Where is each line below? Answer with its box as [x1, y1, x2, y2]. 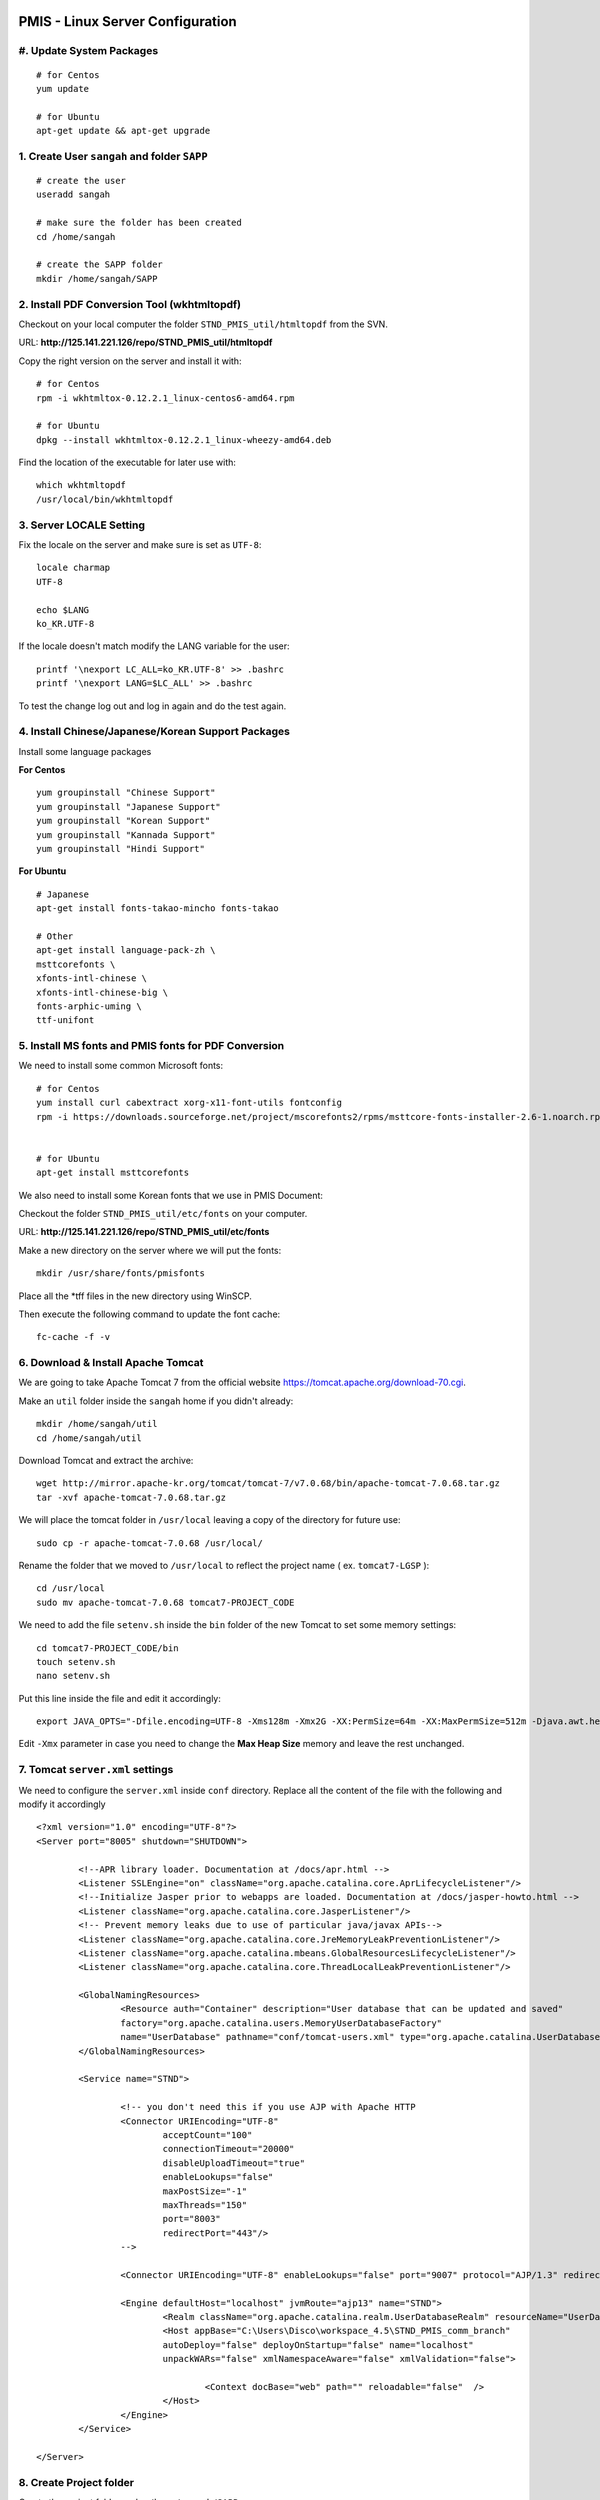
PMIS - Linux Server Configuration [18, 13, 237, 30]
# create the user [36, 175, 127, 187]
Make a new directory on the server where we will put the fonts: [18, 1244, 282, 1256]
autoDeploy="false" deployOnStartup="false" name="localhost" [162, 2339, 474, 2350]
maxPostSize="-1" [162, 2185, 248, 2197]
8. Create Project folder [18, 2475, 135, 2489]
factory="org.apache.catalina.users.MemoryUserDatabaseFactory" [120, 2017, 443, 2029]
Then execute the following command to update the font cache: [18, 1308, 281, 1320]
